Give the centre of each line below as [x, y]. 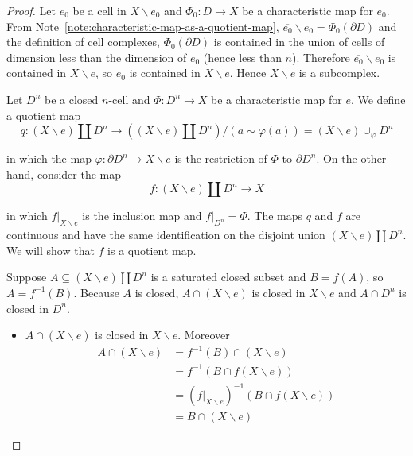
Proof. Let [31, 10]
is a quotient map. [152, 250]
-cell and [129, 99]
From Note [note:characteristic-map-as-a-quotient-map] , [143, 26]
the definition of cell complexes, [83, 42]
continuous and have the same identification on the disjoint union [166, 235]
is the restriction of [221, 158]
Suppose [27, 277]
